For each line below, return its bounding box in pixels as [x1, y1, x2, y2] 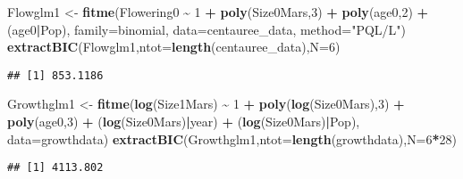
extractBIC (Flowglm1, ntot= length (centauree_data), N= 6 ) [7, 37, 341, 56]
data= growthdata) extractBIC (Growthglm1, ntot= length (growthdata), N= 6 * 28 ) [7, 129, 458, 148]
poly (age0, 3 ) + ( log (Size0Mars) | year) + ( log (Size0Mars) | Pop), [7, 112, 360, 131]
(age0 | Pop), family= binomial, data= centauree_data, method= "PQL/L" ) [7, 20, 406, 38]
